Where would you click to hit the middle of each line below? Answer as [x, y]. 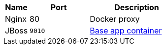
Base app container [126, 31]
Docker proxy [115, 19]
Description [137, 7]
